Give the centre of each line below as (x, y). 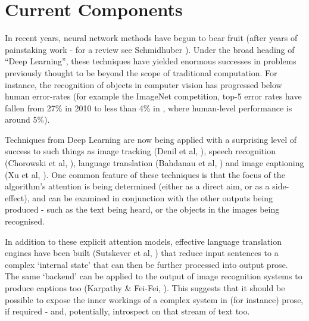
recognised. (25, 221)
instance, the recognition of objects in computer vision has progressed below (143, 84)
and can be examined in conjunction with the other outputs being (153, 197)
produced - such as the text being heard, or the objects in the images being (142, 209)
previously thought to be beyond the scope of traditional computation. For (141, 72)
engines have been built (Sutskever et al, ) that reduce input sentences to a (142, 253)
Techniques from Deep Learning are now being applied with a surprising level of (151, 139)
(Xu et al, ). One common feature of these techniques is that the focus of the (145, 174)
